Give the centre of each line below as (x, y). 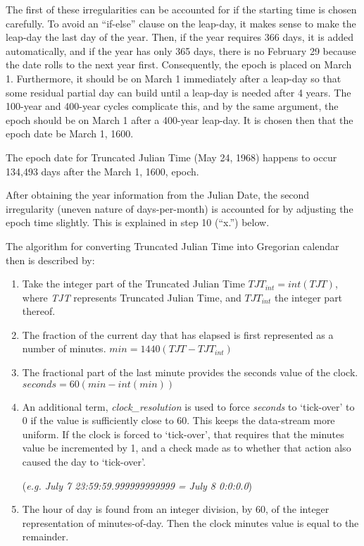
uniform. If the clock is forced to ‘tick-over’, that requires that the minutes (183, 434)
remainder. (45, 536)
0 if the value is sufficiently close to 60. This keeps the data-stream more (178, 420)
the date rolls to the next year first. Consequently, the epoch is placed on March (179, 64)
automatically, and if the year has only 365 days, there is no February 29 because (181, 50)
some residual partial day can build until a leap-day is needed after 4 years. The (178, 92)
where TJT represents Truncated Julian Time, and (132, 297)
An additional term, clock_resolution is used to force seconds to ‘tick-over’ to (188, 406)
